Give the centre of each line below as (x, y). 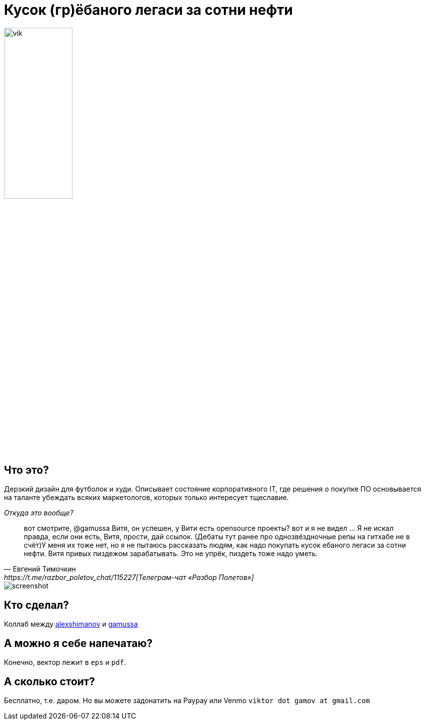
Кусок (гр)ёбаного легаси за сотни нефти (148, 10)
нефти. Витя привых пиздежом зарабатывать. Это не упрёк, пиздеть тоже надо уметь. (171, 554)
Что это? (27, 470)
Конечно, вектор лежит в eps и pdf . (65, 662)
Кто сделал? (36, 605)
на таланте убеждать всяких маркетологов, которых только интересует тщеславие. (146, 498)
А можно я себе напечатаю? (78, 643)
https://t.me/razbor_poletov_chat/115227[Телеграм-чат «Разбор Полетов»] (129, 578)
